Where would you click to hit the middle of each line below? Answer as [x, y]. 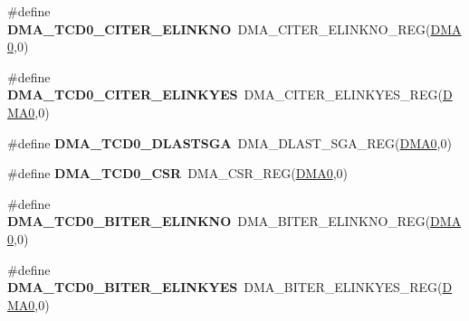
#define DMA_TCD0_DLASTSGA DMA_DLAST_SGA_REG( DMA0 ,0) [230, 142]
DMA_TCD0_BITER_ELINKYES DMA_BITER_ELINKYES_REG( [225, 287]
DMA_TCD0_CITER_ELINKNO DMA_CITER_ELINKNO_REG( [219, 28]
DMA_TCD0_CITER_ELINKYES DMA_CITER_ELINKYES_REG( [225, 94]
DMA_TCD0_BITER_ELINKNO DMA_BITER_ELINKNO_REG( [219, 221]
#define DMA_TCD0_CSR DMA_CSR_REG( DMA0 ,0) [178, 173]
